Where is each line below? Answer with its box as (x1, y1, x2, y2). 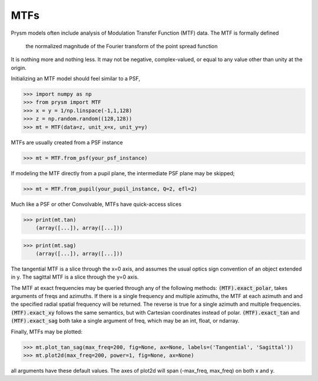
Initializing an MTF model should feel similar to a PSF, (11, 75, 141, 82)
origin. (11, 64, 26, 71)
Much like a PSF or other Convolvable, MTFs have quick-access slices (11, 200, 182, 208)
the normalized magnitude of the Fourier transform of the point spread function (25, 42, 218, 49)
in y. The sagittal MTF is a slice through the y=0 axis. (11, 273, 139, 280)
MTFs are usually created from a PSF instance (11, 139, 123, 146)
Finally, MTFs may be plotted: (11, 328, 82, 335)
